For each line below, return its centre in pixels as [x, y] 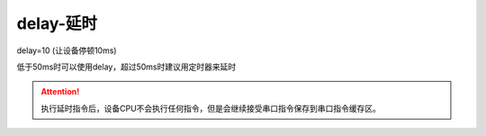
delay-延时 [57, 23]
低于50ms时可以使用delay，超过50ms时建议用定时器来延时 [126, 67]
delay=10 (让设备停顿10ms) [67, 50]
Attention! [60, 92]
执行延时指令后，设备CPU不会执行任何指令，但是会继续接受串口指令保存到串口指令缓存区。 [211, 108]
